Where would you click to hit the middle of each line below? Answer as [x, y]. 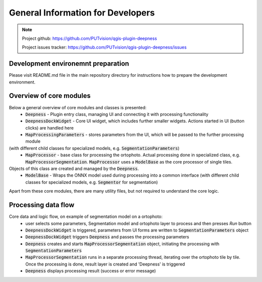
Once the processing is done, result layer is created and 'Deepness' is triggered [105, 264]
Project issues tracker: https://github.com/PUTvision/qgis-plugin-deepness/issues [104, 47]
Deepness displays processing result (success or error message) [91, 271]
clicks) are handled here [49, 128]
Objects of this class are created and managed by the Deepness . [74, 169]
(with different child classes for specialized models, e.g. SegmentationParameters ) [94, 148]
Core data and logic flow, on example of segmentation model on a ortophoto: [86, 216]
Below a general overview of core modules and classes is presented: [78, 107]
